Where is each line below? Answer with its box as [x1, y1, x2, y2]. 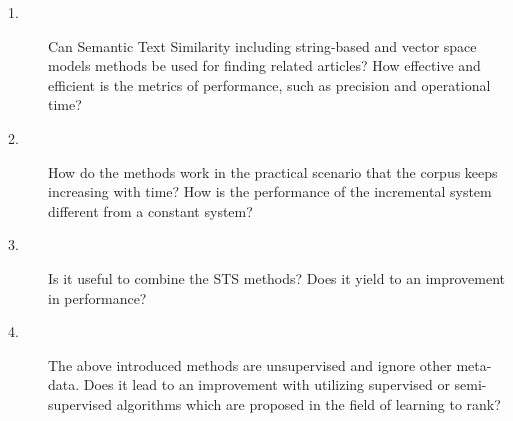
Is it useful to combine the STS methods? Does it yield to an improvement [48, 267, 506, 288]
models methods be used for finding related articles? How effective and [48, 55, 481, 76]
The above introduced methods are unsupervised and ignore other [48, 354, 452, 375]
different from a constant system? [48, 200, 253, 221]
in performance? [48, 287, 147, 308]
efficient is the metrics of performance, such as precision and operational [48, 74, 491, 95]
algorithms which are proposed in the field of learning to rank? [116, 393, 501, 414]
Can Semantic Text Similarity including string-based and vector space [48, 35, 477, 56]
